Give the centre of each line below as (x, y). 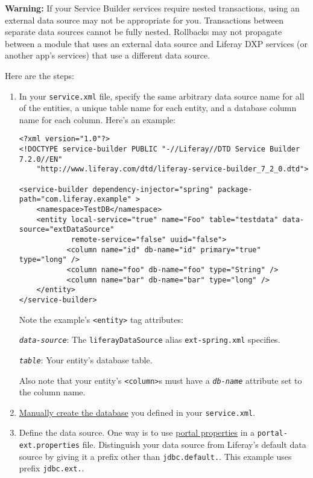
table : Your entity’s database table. (86, 359)
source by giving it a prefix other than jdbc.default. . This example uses (155, 456)
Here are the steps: (40, 75)
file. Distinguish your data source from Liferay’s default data (194, 445)
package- (235, 189)
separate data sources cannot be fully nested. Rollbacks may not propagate (144, 32)
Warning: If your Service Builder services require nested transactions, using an (152, 8)
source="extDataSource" (67, 230)
